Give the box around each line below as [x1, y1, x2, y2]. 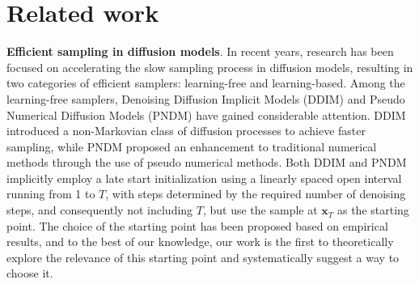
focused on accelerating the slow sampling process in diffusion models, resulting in [6, 58, 413, 75]
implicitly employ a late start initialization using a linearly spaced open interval [6, 169, 402, 186]
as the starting [336, 201, 409, 218]
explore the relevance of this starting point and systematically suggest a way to [6, 248, 400, 265]
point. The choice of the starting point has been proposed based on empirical [6, 217, 388, 234]
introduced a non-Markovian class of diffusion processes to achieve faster [6, 122, 366, 139]
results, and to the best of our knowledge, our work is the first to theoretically [6, 233, 394, 250]
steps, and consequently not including [6, 201, 193, 218]
